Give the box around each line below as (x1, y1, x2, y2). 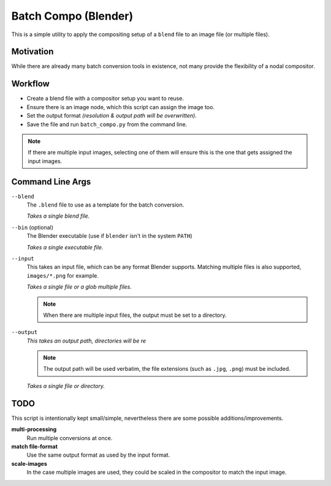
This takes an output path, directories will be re (26, 337, 146, 344)
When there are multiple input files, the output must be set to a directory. (43, 311, 227, 319)
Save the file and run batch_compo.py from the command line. (26, 120, 188, 128)
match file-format (11, 442, 58, 450)
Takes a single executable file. (26, 243, 104, 251)
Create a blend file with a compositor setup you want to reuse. (26, 95, 184, 102)
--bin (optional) (11, 224, 54, 231)
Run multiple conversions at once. (26, 434, 113, 441)
